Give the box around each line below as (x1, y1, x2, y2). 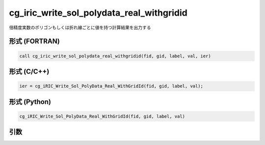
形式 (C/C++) (9, 67, 50, 75)
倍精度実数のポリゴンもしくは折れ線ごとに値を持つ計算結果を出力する (9, 24, 151, 30)
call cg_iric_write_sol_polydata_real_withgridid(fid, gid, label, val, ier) (19, 53, 211, 59)
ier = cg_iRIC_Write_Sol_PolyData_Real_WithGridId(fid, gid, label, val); (19, 83, 204, 89)
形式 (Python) (9, 97, 52, 106)
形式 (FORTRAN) (9, 37, 60, 46)
